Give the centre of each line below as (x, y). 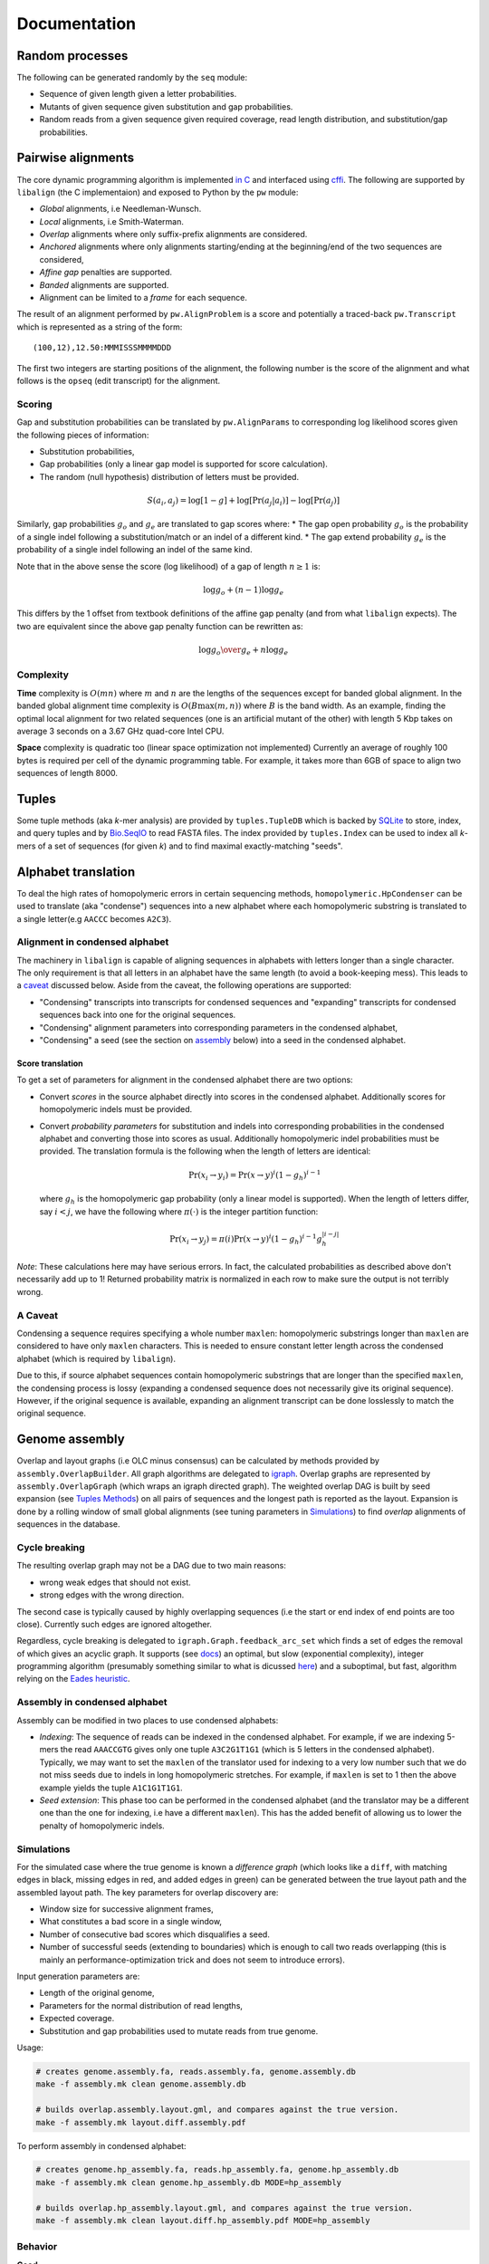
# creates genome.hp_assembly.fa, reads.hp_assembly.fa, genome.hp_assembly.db (217, 2170)
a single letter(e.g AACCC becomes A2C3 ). (94, 918)
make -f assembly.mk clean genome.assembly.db (141, 2084)
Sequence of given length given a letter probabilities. (138, 94)
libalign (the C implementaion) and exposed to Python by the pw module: (158, 192)
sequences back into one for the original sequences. (138, 1015)
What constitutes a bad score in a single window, (130, 1922)
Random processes (72, 56)
